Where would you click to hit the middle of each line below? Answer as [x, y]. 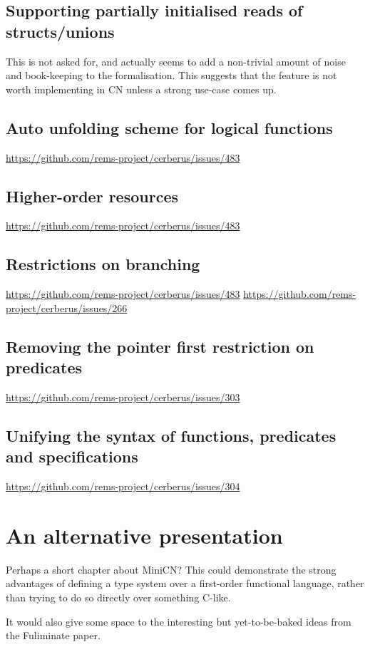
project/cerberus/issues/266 [67, 307]
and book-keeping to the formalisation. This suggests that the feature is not [171, 75]
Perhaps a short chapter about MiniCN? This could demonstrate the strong [171, 569]
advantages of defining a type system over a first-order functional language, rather [185, 583]
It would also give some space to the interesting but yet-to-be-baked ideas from [179, 621]
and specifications [72, 456]
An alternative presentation [144, 535]
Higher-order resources [92, 196]
